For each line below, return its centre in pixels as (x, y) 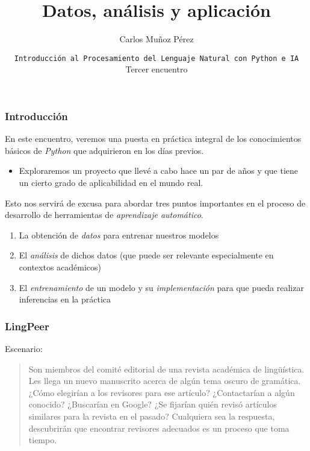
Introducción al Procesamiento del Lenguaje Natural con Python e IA (157, 58)
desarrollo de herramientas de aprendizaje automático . (104, 215)
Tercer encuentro (157, 69)
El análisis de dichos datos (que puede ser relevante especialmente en (146, 255)
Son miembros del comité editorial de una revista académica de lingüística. (166, 369)
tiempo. (43, 440)
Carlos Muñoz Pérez (157, 39)
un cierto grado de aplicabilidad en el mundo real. (111, 183)
